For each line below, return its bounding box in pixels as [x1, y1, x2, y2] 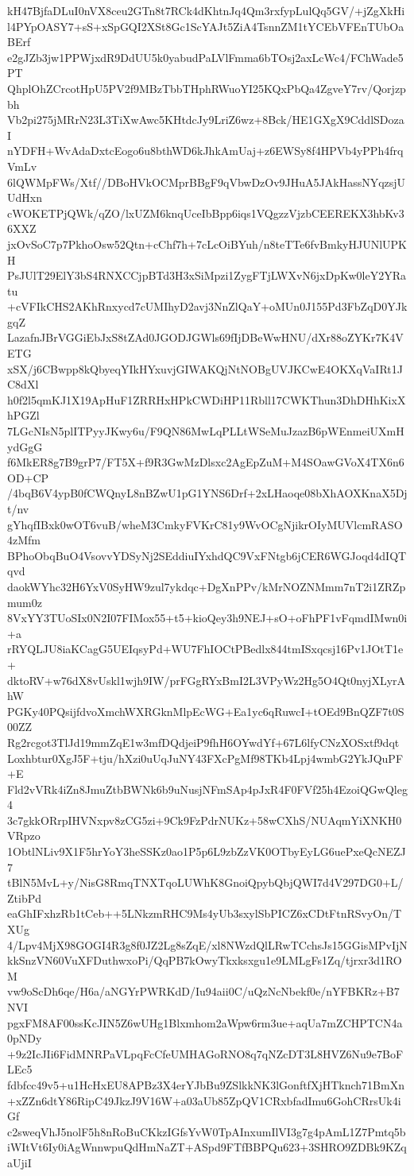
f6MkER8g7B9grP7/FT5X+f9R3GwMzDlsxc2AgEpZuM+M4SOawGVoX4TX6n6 [7, 454, 404, 470]
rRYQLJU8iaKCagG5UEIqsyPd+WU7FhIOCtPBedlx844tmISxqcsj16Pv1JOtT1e [7, 640, 404, 657]
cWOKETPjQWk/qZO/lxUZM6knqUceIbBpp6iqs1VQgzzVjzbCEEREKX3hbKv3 [7, 204, 404, 221]
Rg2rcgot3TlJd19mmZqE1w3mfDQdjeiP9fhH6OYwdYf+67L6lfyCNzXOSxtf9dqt [7, 733, 400, 750]
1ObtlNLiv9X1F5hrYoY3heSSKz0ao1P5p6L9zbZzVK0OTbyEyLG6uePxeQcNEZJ [7, 843, 406, 860]
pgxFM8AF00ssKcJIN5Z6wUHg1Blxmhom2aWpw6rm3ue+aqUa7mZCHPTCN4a [7, 1014, 403, 1031]
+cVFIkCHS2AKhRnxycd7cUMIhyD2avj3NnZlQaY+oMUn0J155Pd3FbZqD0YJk [7, 298, 408, 315]
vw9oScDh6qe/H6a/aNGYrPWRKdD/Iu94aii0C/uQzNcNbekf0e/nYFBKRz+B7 [7, 983, 400, 1000]
